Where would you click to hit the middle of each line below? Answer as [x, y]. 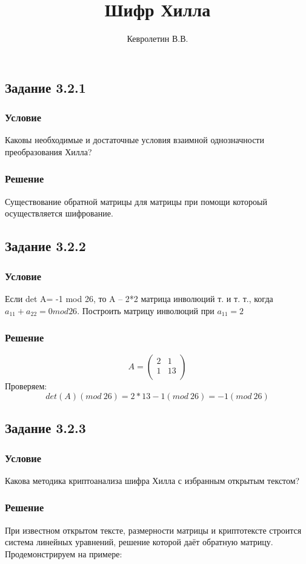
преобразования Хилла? [48, 151]
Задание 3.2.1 [45, 87]
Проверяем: [26, 386]
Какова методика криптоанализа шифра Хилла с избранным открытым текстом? [152, 480]
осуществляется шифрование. [59, 213]
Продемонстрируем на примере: [64, 553]
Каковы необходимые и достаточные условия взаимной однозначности [135, 140]
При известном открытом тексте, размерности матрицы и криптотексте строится [153, 530]
